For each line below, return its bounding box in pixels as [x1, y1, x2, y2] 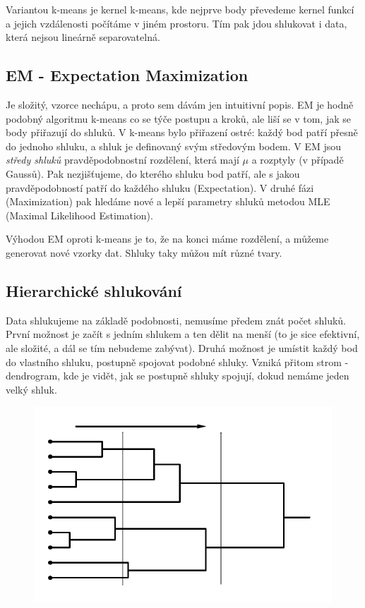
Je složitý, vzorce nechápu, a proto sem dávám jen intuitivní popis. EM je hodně [6, 97, 354, 111]
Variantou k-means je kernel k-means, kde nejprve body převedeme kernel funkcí [6, 2, 354, 16]
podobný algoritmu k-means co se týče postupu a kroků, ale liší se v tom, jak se [6, 111, 351, 126]
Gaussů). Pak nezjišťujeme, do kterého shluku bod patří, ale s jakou [6, 166, 300, 181]
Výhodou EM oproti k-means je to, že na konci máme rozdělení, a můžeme [6, 231, 329, 246]
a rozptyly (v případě [251, 152, 344, 167]
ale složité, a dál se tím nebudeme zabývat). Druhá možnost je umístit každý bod [6, 340, 358, 355]
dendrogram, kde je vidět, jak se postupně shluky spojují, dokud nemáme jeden [6, 368, 349, 383]
